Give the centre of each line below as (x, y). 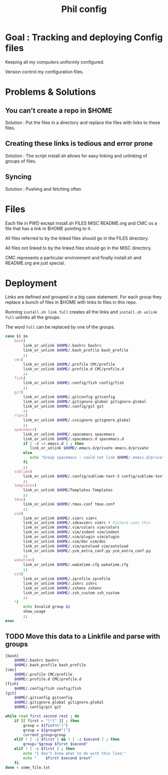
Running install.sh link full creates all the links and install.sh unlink (81, 312)
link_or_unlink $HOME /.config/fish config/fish (73, 383)
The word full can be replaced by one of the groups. (60, 327)
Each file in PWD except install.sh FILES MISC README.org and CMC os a (81, 223)
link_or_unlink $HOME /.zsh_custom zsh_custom (71, 593)
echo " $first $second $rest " (58, 758)
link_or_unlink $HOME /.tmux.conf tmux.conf (69, 504)
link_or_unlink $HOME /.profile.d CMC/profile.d (73, 369)
